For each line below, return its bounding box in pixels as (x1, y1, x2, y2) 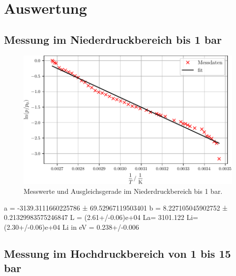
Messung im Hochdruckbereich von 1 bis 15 (4, 245, 231, 261)
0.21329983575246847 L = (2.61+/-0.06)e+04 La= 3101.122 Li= (4, 212, 198, 222)
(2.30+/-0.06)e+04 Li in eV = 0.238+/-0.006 (4, 221, 139, 232)
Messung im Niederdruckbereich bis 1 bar (4, 31, 222, 47)
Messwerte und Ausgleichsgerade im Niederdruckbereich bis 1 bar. (24, 185, 223, 196)
